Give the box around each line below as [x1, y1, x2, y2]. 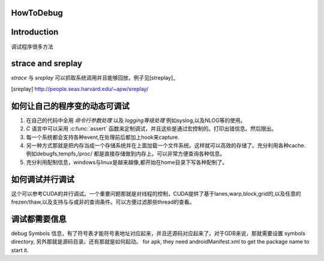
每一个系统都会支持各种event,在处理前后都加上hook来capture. [26, 133, 179, 141]
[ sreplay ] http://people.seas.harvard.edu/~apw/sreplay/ [11, 85, 149, 92]
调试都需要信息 [11, 214, 67, 224]
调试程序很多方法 [11, 43, 53, 50]
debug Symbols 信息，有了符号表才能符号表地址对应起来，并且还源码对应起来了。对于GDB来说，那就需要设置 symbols [11, 229, 305, 236]
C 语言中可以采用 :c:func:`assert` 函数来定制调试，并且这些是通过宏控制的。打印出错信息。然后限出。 [26, 125, 277, 132]
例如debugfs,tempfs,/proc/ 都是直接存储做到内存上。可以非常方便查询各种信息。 [26, 150, 226, 157]
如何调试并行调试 [11, 174, 74, 184]
